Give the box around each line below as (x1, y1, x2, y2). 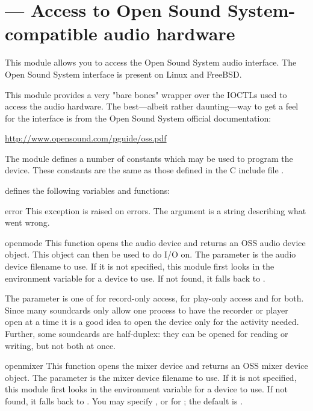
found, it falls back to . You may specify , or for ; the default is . (5, 394, 243, 407)
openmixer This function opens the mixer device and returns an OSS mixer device (5, 359, 308, 372)
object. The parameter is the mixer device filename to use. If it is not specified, (5, 371, 297, 383)
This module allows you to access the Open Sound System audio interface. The (5, 56, 297, 69)
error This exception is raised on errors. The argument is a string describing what (5, 204, 306, 217)
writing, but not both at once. (5, 339, 116, 351)
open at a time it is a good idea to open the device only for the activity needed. (5, 315, 299, 328)
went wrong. (5, 216, 50, 229)
